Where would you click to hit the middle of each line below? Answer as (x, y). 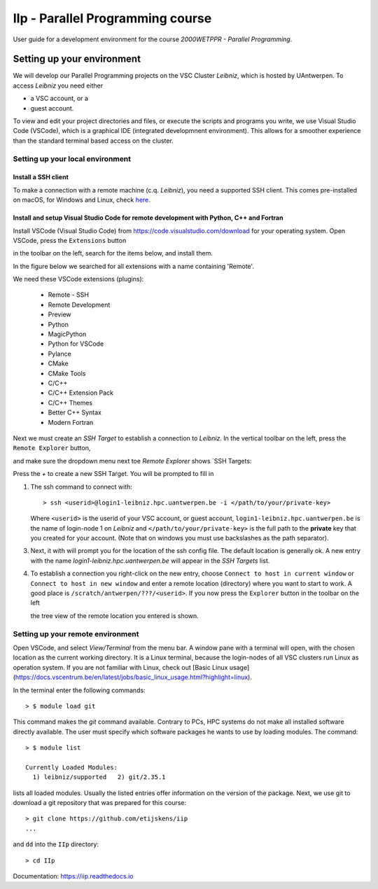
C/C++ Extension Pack (81, 393)
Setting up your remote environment (76, 633)
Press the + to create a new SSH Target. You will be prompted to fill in (113, 474)
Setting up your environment (77, 59)
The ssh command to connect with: (82, 486)
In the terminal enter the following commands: (79, 690)
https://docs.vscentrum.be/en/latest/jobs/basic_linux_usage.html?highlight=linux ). (133, 677)
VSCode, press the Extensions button (70, 240)
